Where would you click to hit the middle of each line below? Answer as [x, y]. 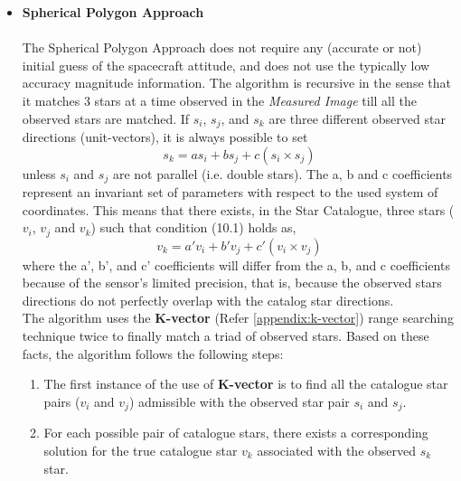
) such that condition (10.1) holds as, [193, 227]
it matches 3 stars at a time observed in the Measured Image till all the [219, 100]
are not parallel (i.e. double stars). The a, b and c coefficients [282, 173]
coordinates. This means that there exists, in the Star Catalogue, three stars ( [238, 209]
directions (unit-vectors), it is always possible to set [165, 137]
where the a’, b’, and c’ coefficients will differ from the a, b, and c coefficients [236, 264]
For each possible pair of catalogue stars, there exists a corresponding [236, 433]
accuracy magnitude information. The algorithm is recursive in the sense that [236, 83]
